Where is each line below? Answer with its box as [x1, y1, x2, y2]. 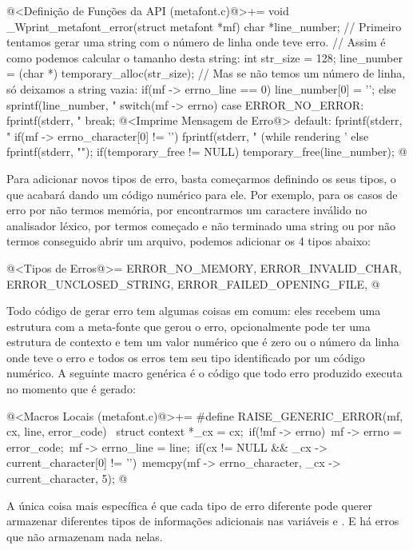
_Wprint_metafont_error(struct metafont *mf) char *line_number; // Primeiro [6, 18, 402, 34]
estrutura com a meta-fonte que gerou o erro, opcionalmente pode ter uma [6, 317, 371, 334]
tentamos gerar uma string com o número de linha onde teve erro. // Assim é [6, 34, 386, 50]
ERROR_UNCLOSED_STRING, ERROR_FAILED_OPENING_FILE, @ [6, 275, 380, 292]
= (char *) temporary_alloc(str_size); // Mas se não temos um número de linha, [6, 65, 406, 82]
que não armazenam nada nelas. [6, 528, 163, 544]
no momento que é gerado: [6, 381, 136, 397]
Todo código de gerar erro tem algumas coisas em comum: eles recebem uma [6, 302, 381, 319]
